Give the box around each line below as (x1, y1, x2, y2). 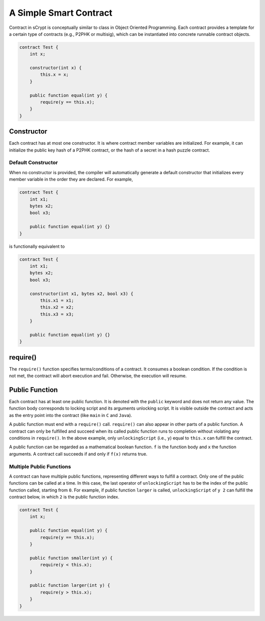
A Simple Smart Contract (9, 7, 113, 18)
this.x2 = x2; (40, 305, 74, 310)
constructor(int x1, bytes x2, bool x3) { (29, 291, 133, 296)
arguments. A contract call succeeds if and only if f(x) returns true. (9, 451, 148, 457)
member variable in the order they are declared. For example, (9, 177, 133, 182)
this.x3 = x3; (40, 311, 74, 317)
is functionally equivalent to (9, 243, 65, 249)
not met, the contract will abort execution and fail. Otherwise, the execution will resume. (9, 373, 187, 379)
